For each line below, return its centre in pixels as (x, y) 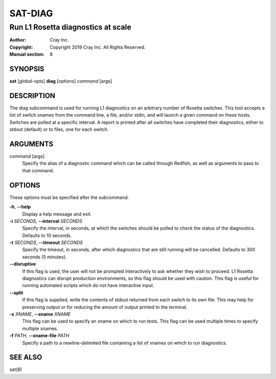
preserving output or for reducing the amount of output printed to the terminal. (105, 307)
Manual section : (27, 54)
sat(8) (16, 370)
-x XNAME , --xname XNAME (40, 314)
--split (16, 293)
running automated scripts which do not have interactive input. (88, 285)
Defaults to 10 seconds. (47, 235)
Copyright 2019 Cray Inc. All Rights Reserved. (98, 47)
